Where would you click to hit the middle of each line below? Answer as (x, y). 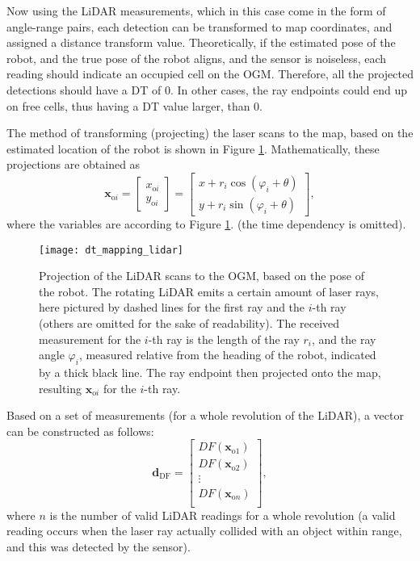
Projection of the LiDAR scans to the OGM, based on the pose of (202, 276)
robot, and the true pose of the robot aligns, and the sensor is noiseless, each (197, 58)
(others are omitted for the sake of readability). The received (189, 323)
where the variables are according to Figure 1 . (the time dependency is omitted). (206, 224)
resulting (61, 388)
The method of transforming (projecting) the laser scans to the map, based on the (210, 133)
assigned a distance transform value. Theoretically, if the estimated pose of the (201, 42)
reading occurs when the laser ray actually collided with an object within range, (204, 531)
